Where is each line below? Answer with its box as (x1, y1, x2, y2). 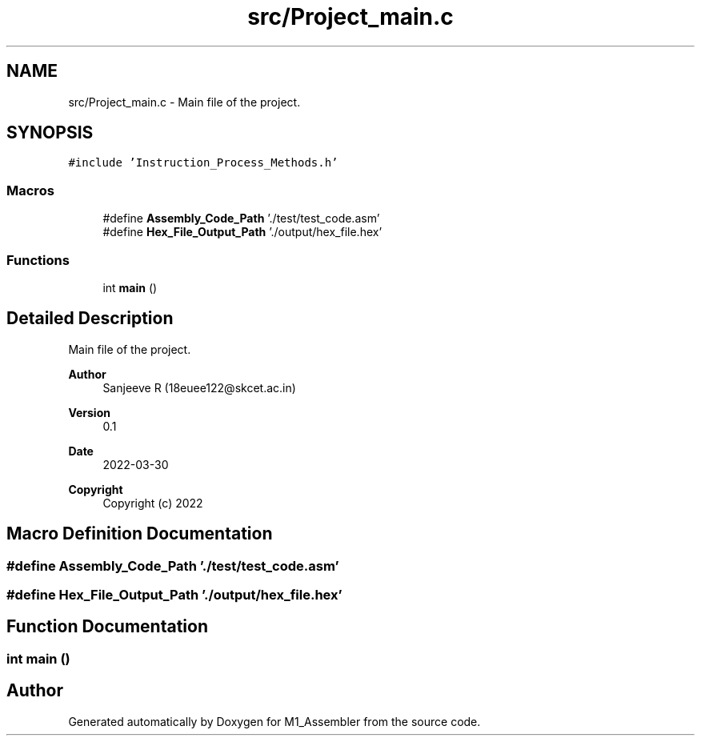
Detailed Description (6, 308, 174, 329)
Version (68, 405, 110, 419)
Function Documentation (6, 616, 208, 637)
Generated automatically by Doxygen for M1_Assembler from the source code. (68, 714, 481, 728)
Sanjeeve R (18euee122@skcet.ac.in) (102, 380, 296, 395)
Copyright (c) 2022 (102, 495, 203, 510)
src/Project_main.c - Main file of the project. (68, 94, 301, 109)
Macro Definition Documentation (6, 523, 273, 544)
